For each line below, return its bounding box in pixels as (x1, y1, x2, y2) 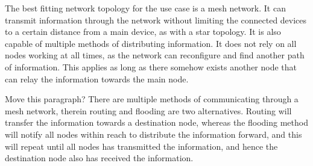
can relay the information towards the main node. (5, 72, 189, 85)
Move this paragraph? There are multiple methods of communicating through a (5, 93, 299, 105)
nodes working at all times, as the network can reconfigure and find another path (5, 49, 305, 61)
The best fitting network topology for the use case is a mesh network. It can (5, 2, 286, 14)
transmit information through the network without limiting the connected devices (5, 13, 307, 26)
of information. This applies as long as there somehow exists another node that (5, 60, 297, 73)
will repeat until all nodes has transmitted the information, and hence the (5, 140, 278, 152)
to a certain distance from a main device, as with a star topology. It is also (5, 25, 281, 38)
